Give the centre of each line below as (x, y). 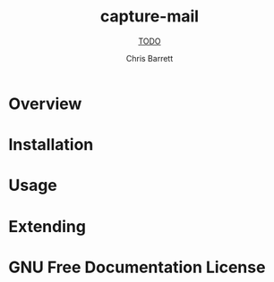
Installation (51, 145)
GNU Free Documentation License (137, 267)
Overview (45, 104)
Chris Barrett (150, 58)
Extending (47, 226)
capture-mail (150, 17)
